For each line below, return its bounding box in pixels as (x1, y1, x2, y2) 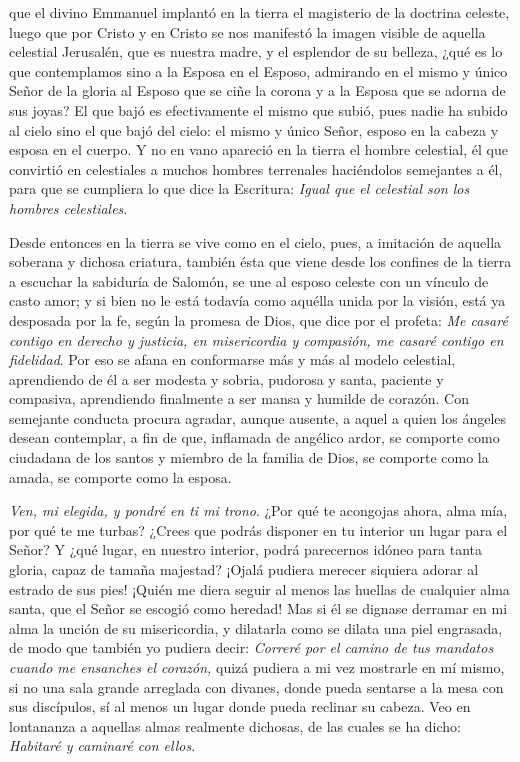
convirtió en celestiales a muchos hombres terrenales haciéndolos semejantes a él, (9, 158, 503, 179)
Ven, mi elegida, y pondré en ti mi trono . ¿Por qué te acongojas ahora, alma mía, (9, 500, 508, 521)
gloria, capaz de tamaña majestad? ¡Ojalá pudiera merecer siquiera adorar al (9, 559, 479, 580)
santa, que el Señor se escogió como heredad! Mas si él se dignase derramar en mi (9, 598, 508, 619)
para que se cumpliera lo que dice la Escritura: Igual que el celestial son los (9, 178, 470, 199)
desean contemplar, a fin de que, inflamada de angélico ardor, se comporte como (9, 427, 500, 448)
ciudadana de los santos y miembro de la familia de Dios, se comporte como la (9, 447, 489, 468)
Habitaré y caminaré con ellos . (9, 735, 196, 756)
